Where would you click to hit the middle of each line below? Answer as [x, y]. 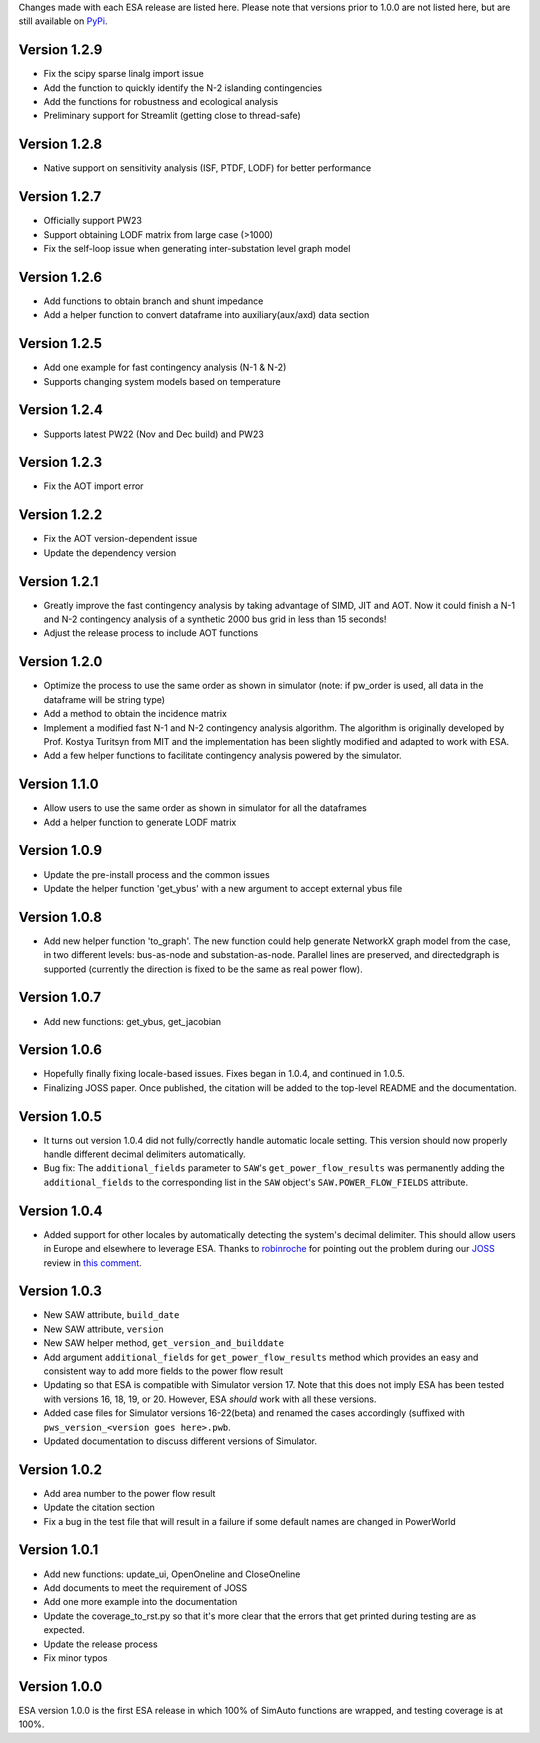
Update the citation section [99, 1507]
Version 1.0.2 [60, 1469]
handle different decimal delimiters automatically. [145, 1154]
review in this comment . [92, 1262]
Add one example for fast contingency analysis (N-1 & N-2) [165, 367]
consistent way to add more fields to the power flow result [163, 1371]
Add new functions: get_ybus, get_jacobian [132, 1021]
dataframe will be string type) [104, 699]
